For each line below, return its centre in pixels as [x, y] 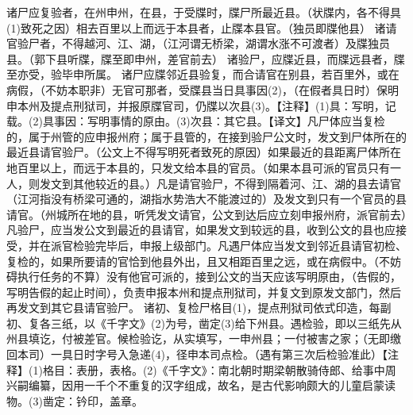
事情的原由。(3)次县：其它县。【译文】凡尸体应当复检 [247, 121]
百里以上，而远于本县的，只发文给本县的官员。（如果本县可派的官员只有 [203, 167]
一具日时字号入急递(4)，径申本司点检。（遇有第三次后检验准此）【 [219, 354]
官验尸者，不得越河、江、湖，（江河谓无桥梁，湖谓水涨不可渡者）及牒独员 [198, 43]
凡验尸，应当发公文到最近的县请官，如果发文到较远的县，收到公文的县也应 [201, 230]
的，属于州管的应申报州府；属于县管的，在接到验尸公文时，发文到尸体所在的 [206, 136]
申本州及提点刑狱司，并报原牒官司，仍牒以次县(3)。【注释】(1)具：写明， [196, 105]
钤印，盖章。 [109, 400]
